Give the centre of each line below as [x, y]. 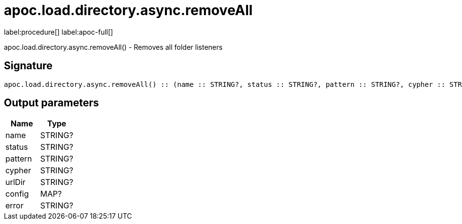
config [17, 194]
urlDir [16, 182]
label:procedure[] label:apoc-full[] [58, 32]
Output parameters [51, 103]
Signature [28, 66]
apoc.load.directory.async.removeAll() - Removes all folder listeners [113, 47]
